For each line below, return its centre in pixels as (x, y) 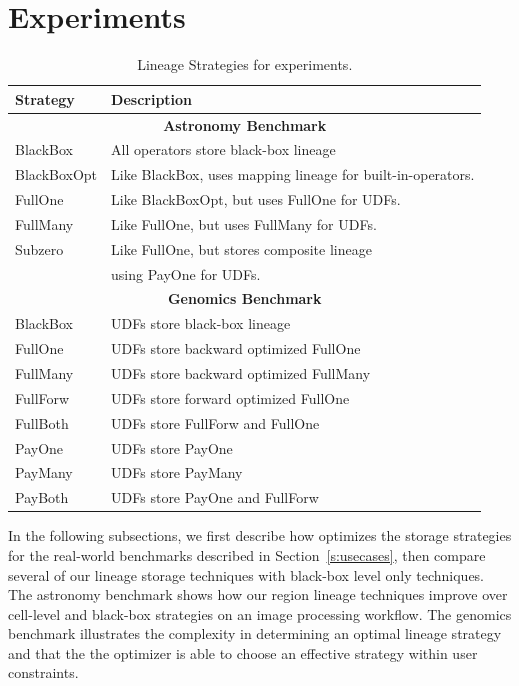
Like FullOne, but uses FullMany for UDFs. (244, 223)
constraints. (43, 672)
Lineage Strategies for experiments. (245, 64)
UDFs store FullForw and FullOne (215, 422)
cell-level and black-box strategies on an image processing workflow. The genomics (260, 613)
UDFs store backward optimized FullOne (236, 348)
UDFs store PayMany (177, 472)
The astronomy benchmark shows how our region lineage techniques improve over (258, 594)
